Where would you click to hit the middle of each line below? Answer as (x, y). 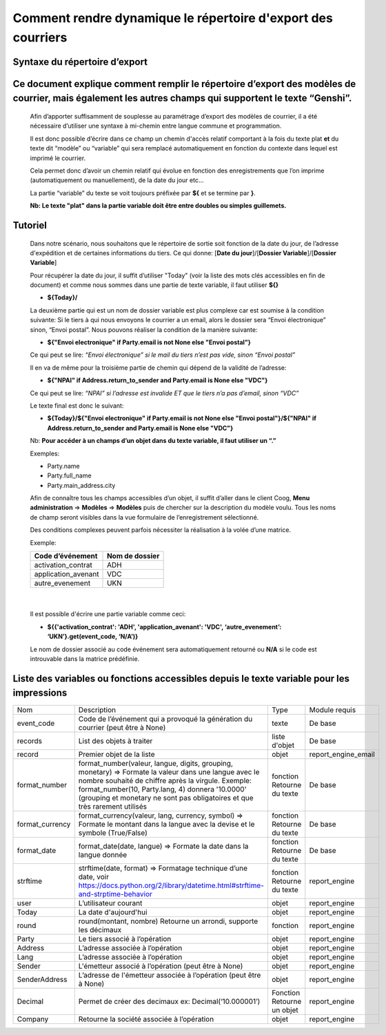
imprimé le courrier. (58, 158)
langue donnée (103, 854)
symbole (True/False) (113, 833)
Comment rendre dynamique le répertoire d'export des (173, 18)
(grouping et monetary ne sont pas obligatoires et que (166, 798)
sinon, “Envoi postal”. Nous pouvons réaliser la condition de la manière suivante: (144, 329)
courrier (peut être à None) (122, 727)
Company (33, 1019)
